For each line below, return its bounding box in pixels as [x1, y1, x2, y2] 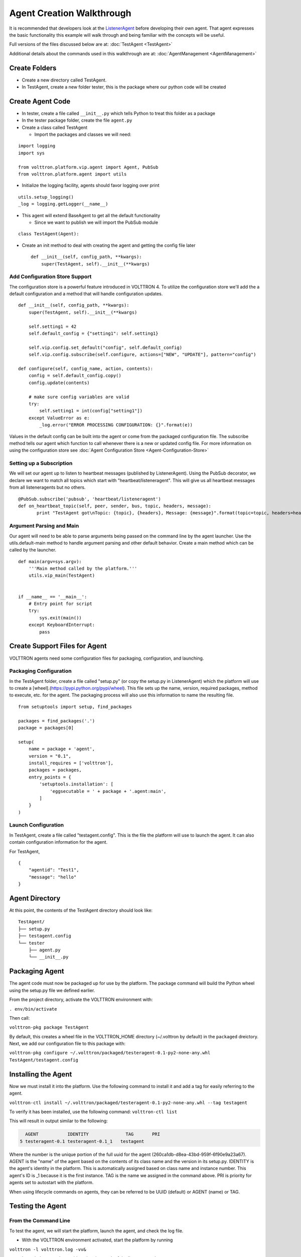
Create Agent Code [9, 97, 71, 106]
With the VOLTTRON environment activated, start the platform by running [22, 1237, 173, 1243]
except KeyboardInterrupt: [28, 622, 95, 628]
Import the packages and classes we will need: [34, 131, 131, 138]
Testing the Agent [9, 1202, 67, 1210]
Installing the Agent [9, 1070, 72, 1079]
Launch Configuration [9, 822, 64, 829]
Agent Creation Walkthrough [9, 8, 131, 19]
